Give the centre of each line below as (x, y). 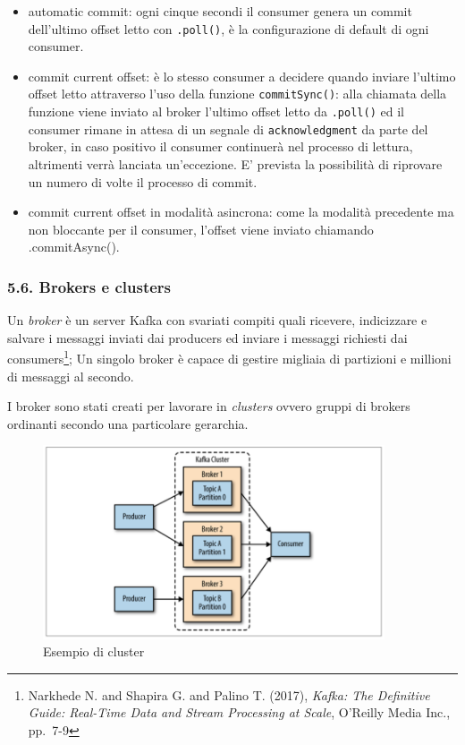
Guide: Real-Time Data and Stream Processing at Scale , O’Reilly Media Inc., (239, 712)
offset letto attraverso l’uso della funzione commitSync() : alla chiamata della (237, 94)
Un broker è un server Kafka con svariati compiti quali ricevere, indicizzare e (217, 320)
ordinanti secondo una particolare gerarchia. (128, 423)
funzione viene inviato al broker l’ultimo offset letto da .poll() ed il (216, 111)
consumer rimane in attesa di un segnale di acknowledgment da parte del (228, 128)
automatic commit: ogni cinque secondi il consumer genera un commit (220, 11)
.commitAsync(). (74, 247)
